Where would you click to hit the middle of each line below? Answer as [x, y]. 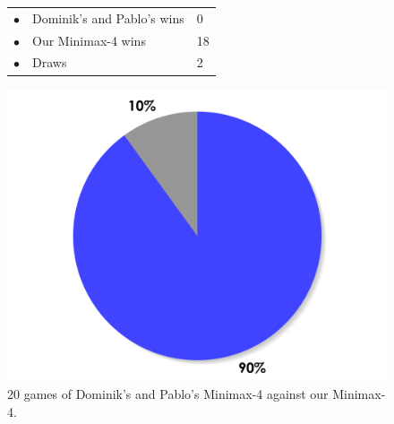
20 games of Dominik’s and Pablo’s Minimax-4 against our [168, 394]
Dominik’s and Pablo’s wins [108, 17]
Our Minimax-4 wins [89, 40]
